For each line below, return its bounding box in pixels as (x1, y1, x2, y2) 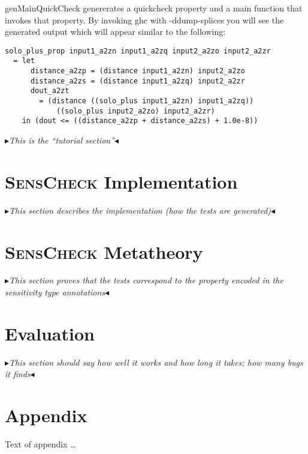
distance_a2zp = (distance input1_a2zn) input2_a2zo (30, 67, 245, 76)
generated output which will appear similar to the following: (5, 25, 226, 38)
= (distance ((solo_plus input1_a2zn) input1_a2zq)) (39, 97, 254, 106)
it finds (5, 368, 31, 380)
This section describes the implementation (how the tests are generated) (9, 204, 271, 216)
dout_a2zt (30, 86, 70, 95)
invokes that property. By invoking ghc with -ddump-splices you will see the (5, 13, 284, 26)
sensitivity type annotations (5, 286, 105, 298)
